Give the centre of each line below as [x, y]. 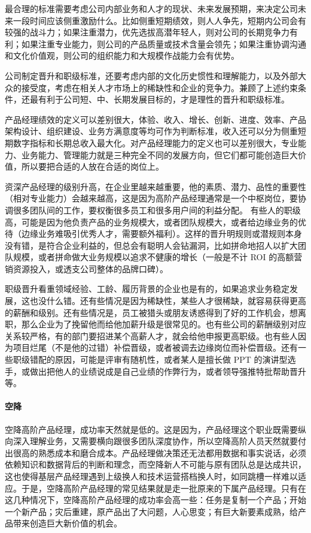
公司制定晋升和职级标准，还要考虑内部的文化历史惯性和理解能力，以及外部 [151, 75]
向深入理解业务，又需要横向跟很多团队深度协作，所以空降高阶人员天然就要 [151, 441]
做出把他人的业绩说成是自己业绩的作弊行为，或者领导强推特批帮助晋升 [168, 371]
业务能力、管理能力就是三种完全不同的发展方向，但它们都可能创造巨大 [159, 154]
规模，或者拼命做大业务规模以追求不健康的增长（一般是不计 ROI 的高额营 [158, 257]
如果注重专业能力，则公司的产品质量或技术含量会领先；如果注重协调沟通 [164, 43]
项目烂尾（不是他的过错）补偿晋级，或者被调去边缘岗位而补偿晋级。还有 [155, 347]
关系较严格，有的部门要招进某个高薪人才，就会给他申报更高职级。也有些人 [151, 335]
